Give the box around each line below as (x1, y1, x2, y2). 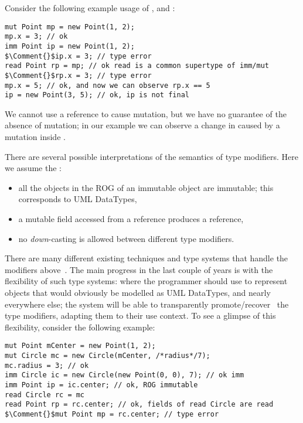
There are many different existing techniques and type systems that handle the (5, 252, 288, 264)
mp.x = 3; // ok (5, 32, 68, 41)
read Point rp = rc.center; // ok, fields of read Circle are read (5, 400, 274, 409)
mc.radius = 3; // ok (5, 361, 89, 370)
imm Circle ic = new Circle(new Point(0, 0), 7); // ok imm (5, 371, 244, 380)
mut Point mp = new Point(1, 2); (5, 22, 135, 31)
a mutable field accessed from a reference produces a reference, (18, 213, 244, 224)
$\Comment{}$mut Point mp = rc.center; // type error (5, 410, 219, 418)
